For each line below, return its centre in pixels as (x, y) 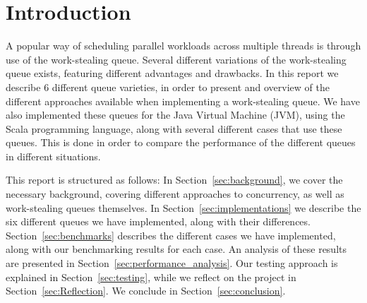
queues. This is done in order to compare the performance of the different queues (181, 142)
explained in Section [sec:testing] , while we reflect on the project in (151, 277)
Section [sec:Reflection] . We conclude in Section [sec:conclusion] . (146, 291)
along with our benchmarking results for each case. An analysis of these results (176, 249)
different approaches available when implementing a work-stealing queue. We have (183, 101)
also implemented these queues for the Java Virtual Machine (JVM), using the (175, 115)
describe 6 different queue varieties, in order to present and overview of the (168, 87)
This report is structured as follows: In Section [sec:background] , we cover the (174, 180)
